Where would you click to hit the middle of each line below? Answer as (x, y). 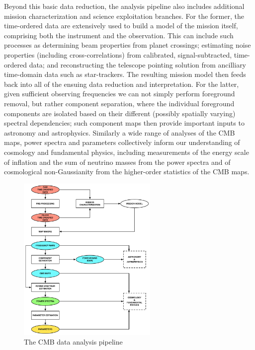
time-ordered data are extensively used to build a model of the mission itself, (121, 26)
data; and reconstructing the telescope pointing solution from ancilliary (138, 64)
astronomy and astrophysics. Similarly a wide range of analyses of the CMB (120, 132)
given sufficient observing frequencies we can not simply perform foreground (120, 94)
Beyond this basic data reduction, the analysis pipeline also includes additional (124, 6)
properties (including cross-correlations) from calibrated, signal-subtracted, (118, 54)
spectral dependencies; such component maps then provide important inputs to (124, 123)
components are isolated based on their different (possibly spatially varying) (120, 113)
